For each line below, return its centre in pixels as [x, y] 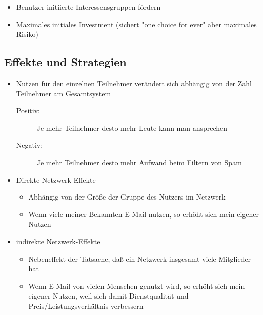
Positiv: [28, 111]
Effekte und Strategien [65, 62]
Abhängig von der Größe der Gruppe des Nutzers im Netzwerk [127, 197]
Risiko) [27, 34]
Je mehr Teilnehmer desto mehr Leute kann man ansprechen [132, 127]
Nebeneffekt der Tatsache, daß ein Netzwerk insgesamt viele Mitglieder [140, 258]
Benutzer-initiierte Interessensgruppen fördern [88, 7]
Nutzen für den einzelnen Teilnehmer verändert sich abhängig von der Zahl [134, 83]
